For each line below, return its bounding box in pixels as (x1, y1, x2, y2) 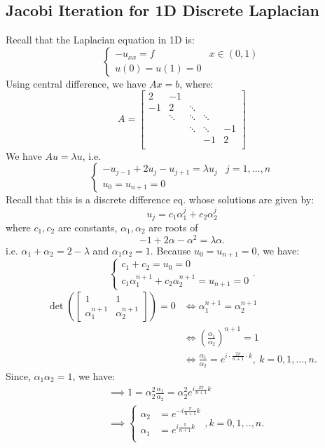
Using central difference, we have (6, 76, 146, 90)
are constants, (57, 220, 118, 235)
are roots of (148, 220, 198, 235)
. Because (150, 243, 191, 257)
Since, (6, 369, 31, 383)
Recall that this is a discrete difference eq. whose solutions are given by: (6, 192, 314, 207)
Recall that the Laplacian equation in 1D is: (6, 32, 195, 47)
